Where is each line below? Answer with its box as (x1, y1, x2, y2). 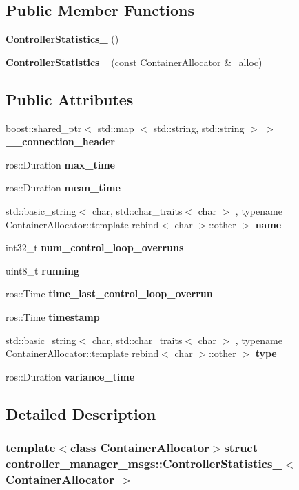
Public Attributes (6, 88, 134, 109)
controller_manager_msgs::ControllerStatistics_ (6, 454, 282, 471)
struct (224, 439, 258, 456)
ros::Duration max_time (6, 157, 115, 171)
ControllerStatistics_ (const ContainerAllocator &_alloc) (6, 54, 262, 69)
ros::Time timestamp (6, 309, 100, 323)
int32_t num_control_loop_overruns (6, 240, 184, 255)
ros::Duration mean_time (6, 180, 121, 195)
